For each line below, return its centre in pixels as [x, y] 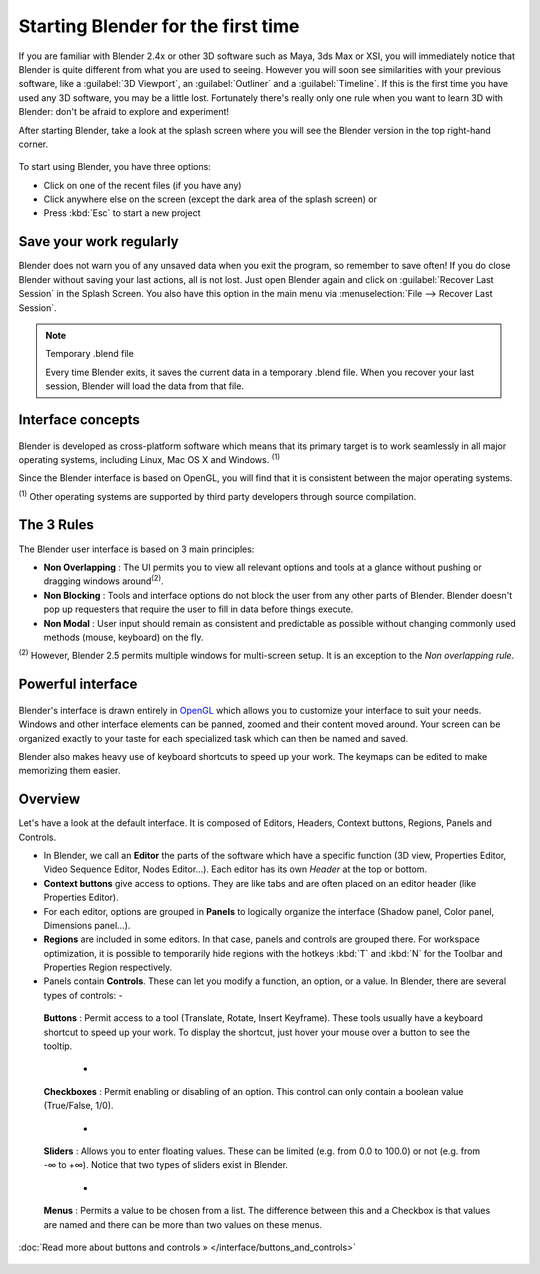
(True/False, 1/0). [78, 1106]
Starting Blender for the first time [159, 26]
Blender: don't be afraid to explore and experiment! [124, 112]
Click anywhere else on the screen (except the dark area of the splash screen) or [210, 199]
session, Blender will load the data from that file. [145, 386]
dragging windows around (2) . [103, 580]
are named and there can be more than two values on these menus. [183, 1224]
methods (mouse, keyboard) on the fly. [123, 637]
